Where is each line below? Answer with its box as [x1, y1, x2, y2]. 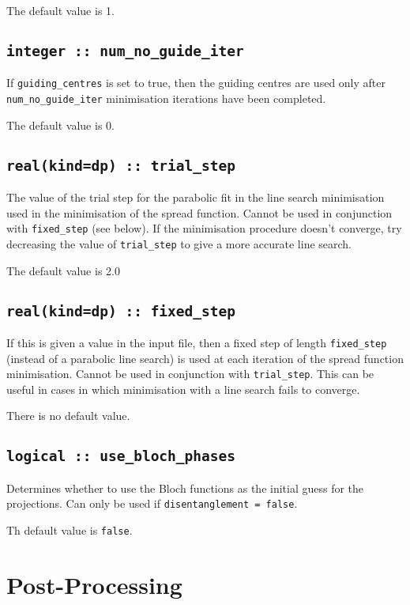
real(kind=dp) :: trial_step [6, 157, 236, 174]
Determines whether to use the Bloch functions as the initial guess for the [6, 479, 364, 496]
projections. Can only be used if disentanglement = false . [6, 495, 298, 512]
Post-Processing [6, 568, 182, 600]
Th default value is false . [6, 522, 133, 539]
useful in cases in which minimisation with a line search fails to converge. [6, 380, 360, 397]
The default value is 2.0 [6, 262, 120, 278]
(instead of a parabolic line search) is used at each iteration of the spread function [6, 350, 404, 366]
